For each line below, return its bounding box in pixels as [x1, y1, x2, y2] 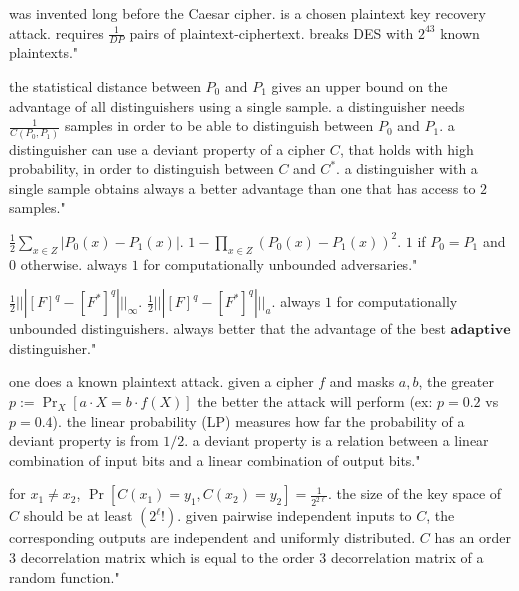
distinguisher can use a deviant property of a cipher [9, 138, 326, 159]
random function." [9, 566, 120, 587]
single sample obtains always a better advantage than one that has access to [9, 177, 476, 198]
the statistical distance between [9, 76, 201, 97]
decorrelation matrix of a [330, 547, 484, 568]
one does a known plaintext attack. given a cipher [9, 371, 314, 392]
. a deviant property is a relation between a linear [184, 430, 489, 451]
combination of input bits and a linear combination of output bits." [9, 449, 421, 470]
